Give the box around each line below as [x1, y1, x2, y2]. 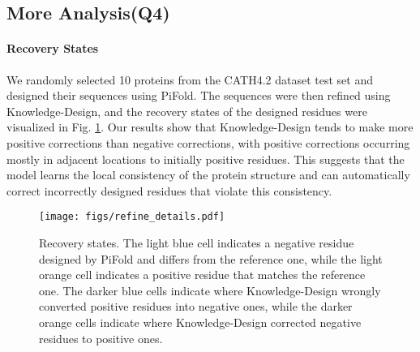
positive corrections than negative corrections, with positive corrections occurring [6, 134, 410, 151]
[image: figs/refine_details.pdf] [39, 211, 225, 223]
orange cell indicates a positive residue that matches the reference [39, 266, 366, 283]
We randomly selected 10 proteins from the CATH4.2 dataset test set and [6, 71, 373, 88]
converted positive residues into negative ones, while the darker [39, 298, 353, 315]
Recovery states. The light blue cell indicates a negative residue [39, 234, 354, 251]
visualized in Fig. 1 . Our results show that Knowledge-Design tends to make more [6, 118, 414, 135]
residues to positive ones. [39, 329, 163, 346]
